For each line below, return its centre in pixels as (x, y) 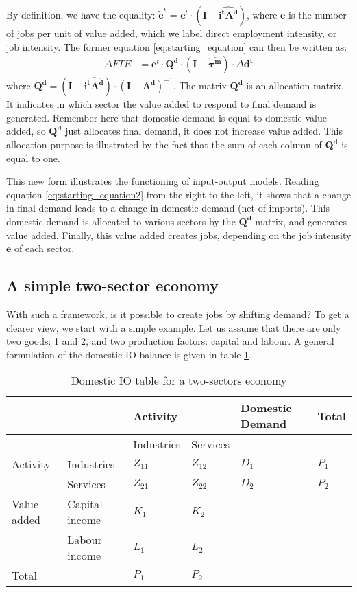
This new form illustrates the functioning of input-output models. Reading (163, 181)
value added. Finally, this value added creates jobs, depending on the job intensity (179, 235)
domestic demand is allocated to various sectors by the (121, 221)
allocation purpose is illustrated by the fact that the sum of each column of (164, 144)
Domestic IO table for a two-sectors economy (179, 380)
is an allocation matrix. (295, 86)
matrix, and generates (301, 221)
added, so (26, 131)
